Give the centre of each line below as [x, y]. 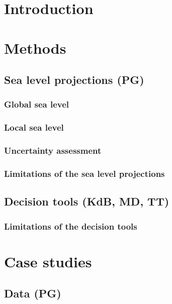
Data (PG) [33, 293]
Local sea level [34, 127]
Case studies [48, 261]
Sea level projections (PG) [74, 80]
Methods [35, 47]
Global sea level [37, 104]
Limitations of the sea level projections [84, 173]
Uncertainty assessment [53, 150]
